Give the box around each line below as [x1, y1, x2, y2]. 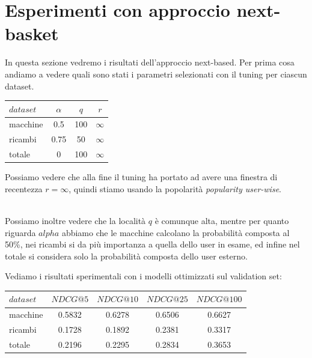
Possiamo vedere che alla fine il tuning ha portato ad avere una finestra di [5, 171, 278, 183]
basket [5, 21, 59, 46]
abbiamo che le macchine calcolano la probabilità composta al [61, 226, 290, 238]
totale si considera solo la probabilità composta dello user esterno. [5, 249, 248, 262]
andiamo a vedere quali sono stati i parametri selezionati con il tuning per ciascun [5, 67, 307, 80]
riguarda [5, 226, 36, 238]
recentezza [5, 182, 43, 195]
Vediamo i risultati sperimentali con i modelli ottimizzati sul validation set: [5, 270, 282, 282]
